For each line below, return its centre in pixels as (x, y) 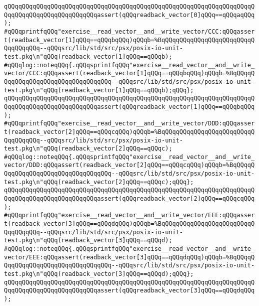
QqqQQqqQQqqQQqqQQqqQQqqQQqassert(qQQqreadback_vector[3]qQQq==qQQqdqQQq (129, 291)
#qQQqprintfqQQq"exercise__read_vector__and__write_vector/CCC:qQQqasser (129, 31)
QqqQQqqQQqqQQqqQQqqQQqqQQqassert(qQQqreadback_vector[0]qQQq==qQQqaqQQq (129, 15)
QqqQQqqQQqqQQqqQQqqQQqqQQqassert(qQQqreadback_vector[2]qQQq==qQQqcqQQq (129, 199)
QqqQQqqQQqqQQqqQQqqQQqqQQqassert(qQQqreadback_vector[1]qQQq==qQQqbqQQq (129, 107)
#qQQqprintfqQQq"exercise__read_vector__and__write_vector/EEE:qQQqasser (129, 215)
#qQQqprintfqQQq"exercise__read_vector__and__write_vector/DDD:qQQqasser (129, 124)
